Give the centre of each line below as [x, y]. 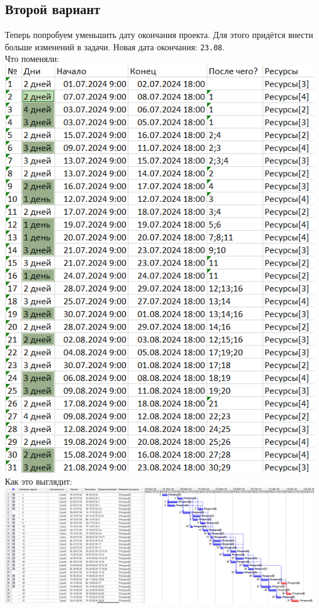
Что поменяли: [32, 59]
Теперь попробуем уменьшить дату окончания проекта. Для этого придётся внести [159, 35]
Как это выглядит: [39, 481]
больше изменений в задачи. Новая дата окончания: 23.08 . [115, 46]
